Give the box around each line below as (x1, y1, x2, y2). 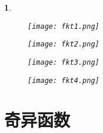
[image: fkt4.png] (28, 76, 99, 85)
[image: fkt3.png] (28, 58, 99, 66)
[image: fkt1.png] (28, 22, 99, 31)
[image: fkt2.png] (28, 40, 99, 49)
